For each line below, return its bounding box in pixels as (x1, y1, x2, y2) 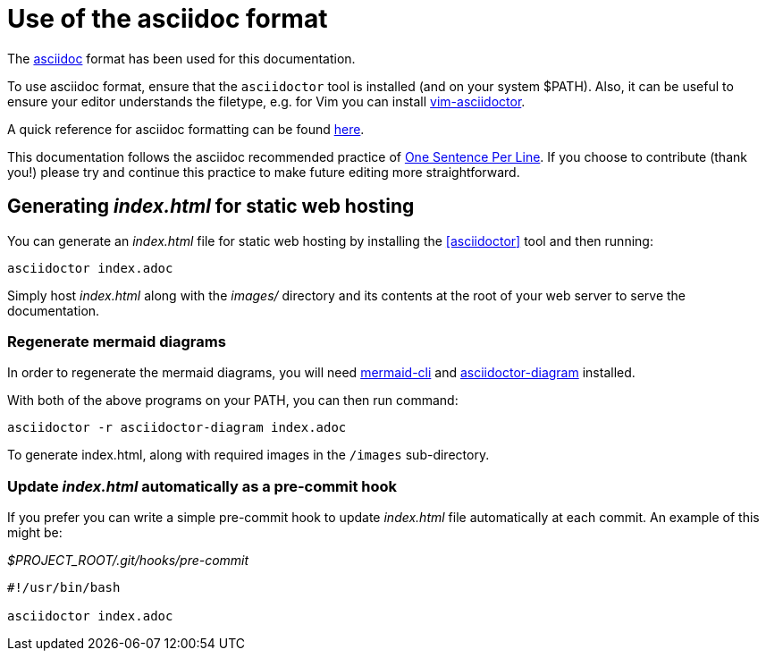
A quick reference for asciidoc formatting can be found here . (7, 121, 365, 137)
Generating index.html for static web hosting (7, 195, 415, 218)
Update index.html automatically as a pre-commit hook (7, 477, 398, 495)
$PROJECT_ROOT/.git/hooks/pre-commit (7, 553, 249, 569)
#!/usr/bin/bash (7, 580, 121, 595)
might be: (7, 525, 63, 541)
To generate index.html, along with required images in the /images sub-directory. (7, 447, 490, 463)
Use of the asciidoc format (7, 4, 328, 34)
